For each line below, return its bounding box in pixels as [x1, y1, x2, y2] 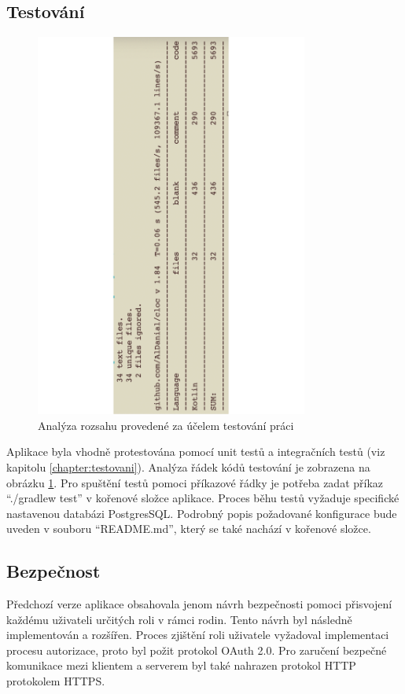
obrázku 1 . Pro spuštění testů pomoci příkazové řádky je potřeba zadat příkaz [6, 474, 384, 490]
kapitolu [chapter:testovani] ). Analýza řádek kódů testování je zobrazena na [6, 458, 370, 475]
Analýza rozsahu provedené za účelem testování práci [38, 417, 294, 433]
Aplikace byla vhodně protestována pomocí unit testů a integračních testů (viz [6, 443, 385, 460]
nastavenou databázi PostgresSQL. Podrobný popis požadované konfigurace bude [6, 505, 397, 521]
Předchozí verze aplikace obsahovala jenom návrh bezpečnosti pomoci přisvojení [6, 596, 392, 612]
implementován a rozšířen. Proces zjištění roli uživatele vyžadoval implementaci [6, 626, 389, 643]
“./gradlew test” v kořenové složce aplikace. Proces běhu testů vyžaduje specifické [6, 490, 399, 506]
